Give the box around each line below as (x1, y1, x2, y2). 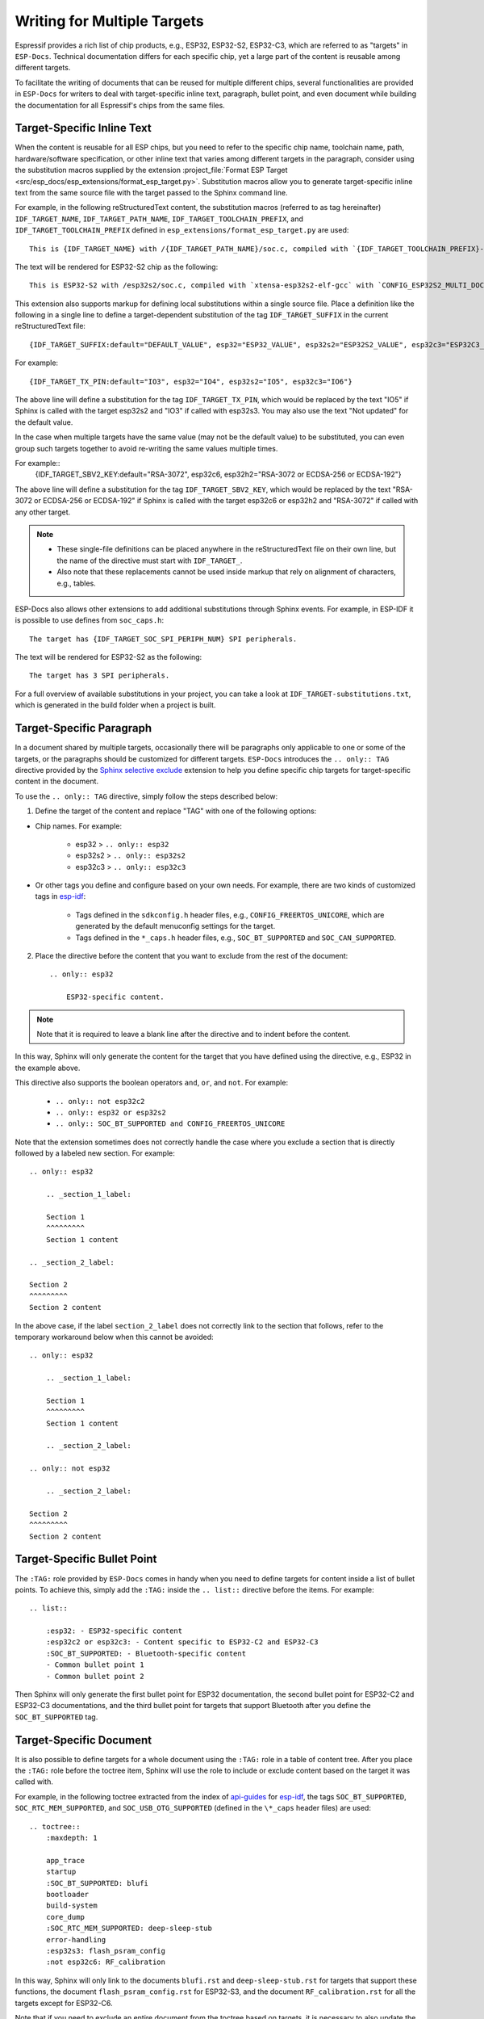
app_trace (45, 1856, 85, 1865)
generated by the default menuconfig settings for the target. (75, 921, 276, 931)
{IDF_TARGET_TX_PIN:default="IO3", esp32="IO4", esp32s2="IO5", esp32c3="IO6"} (29, 376, 353, 386)
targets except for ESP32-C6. (15, 1998, 113, 2008)
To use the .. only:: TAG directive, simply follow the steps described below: (15, 791, 278, 801)
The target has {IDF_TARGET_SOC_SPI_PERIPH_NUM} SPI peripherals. (29, 634, 298, 644)
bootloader (45, 1890, 90, 1899)
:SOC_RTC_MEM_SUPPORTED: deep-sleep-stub (45, 1924, 213, 1933)
